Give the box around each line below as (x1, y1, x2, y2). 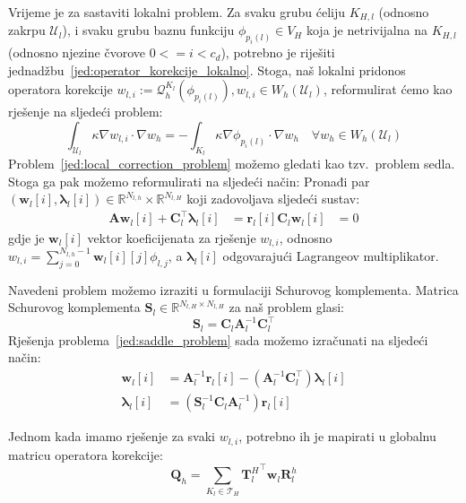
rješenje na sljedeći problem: (8, 102, 163, 121)
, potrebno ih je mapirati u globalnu (238, 427, 436, 446)
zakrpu (8, 21, 46, 39)
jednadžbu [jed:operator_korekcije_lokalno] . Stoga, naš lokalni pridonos (8, 60, 406, 79)
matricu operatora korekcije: (8, 445, 163, 464)
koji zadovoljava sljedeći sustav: (186, 189, 360, 208)
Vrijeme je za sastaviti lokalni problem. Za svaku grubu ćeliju (8, 3, 346, 21)
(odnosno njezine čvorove (8, 43, 145, 62)
